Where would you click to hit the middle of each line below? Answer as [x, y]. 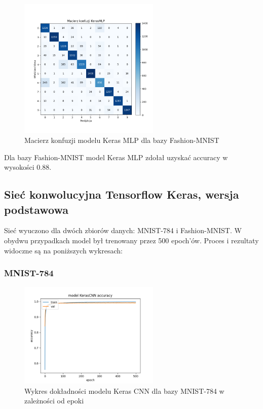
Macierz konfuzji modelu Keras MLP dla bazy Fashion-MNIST [122, 140]
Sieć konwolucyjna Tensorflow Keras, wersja [122, 194]
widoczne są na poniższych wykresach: [63, 250]
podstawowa [36, 209]
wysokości [19, 167]
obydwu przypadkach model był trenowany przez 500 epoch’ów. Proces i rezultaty [131, 240]
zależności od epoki [54, 401]
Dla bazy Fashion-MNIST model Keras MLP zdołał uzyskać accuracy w [116, 157]
